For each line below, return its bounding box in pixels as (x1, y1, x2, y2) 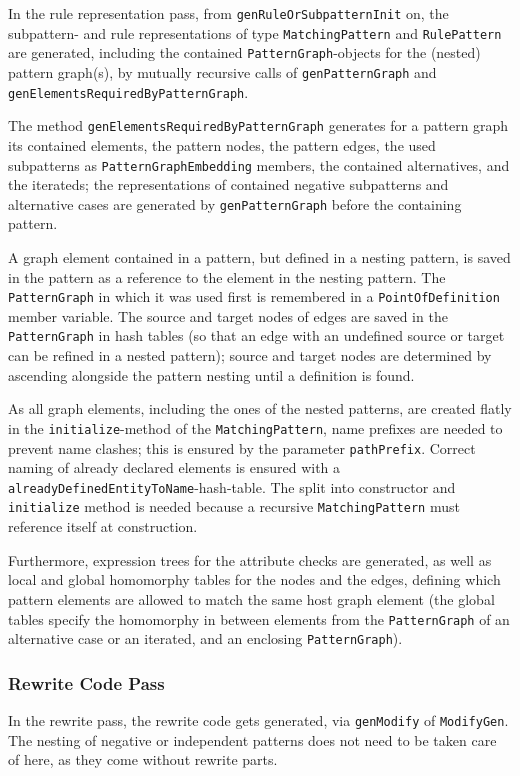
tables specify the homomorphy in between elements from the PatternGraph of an (8, 608, 510, 629)
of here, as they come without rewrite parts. (8, 749, 278, 770)
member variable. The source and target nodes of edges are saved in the (8, 305, 448, 326)
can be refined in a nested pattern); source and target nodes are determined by (8, 345, 492, 366)
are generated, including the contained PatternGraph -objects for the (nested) (8, 42, 481, 63)
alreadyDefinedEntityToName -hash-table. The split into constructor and (8, 476, 456, 497)
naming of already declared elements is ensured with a (8, 457, 341, 478)
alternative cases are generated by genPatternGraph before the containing (8, 193, 462, 214)
